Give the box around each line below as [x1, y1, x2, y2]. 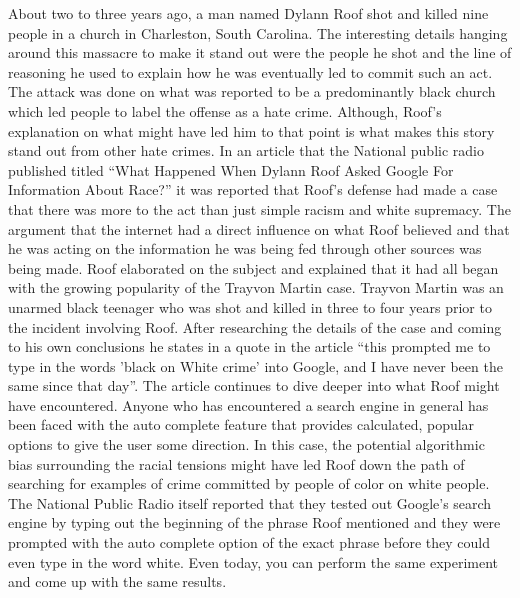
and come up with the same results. [8, 571, 227, 592]
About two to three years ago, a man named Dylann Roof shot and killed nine [8, 3, 489, 23]
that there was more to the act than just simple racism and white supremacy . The [8, 198, 511, 219]
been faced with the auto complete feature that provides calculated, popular [8, 414, 475, 435]
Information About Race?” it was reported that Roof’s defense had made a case [8, 179, 498, 200]
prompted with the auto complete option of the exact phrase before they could [8, 532, 491, 553]
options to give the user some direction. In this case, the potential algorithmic [8, 434, 485, 455]
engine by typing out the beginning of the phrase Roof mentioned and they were [8, 512, 501, 533]
